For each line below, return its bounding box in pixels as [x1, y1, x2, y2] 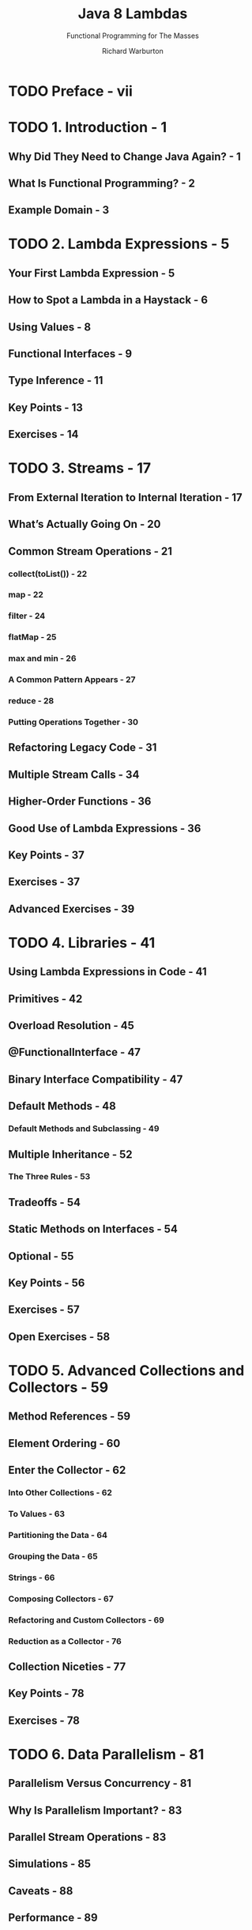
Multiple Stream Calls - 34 [8, 767, 140, 781]
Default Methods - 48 [8, 1099, 116, 1113]
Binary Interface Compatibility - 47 [8, 1072, 183, 1086]
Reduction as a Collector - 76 [8, 1635, 122, 1646]
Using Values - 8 [8, 320, 92, 334]
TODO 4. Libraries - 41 [8, 933, 156, 952]
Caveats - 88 [8, 1884, 73, 1898]
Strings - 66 [8, 1572, 55, 1583]
